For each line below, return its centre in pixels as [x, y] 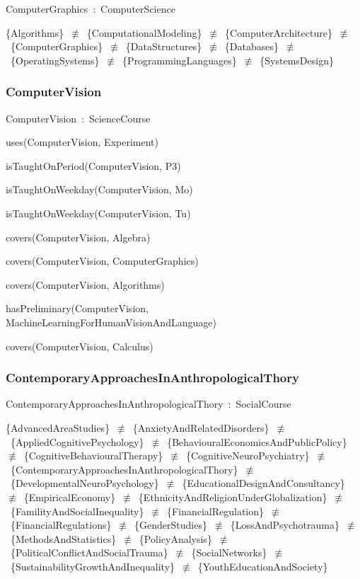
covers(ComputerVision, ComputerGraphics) [102, 261]
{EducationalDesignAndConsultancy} [263, 483]
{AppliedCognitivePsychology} [77, 441]
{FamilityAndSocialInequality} [77, 511]
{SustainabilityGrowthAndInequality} [93, 566]
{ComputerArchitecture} [279, 32]
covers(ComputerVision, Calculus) [80, 346]
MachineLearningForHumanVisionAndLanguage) [111, 322]
